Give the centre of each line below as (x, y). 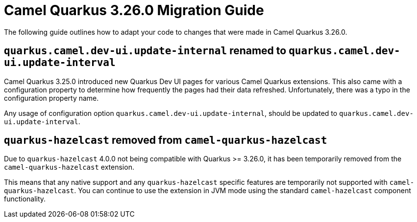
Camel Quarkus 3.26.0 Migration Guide (134, 10)
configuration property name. (51, 98)
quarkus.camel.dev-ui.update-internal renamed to (145, 51)
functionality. (25, 199)
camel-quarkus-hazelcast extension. (69, 167)
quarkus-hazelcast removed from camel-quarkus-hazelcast (166, 140)
